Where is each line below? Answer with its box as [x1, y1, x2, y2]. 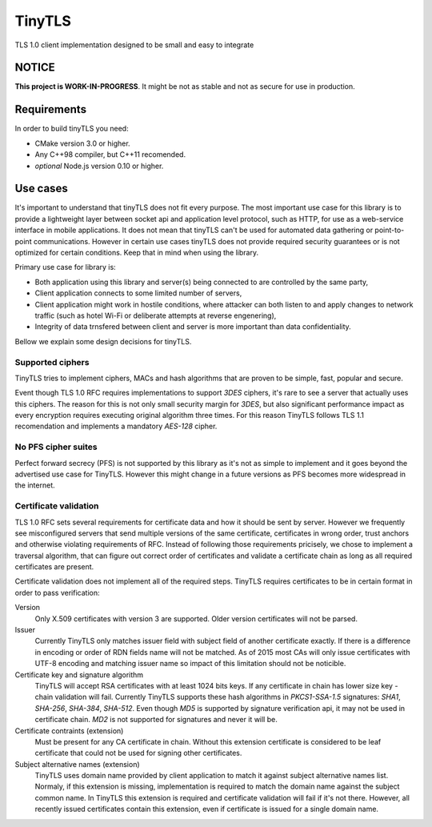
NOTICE [14, 61, 55, 74]
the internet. [14, 480, 55, 490]
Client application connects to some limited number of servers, [34, 288, 242, 298]
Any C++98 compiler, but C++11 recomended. [34, 150, 186, 159]
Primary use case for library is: [14, 263, 116, 272]
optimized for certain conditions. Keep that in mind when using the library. [14, 248, 259, 257]
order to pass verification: [14, 588, 100, 597]
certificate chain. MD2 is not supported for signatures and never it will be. [34, 715, 278, 725]
